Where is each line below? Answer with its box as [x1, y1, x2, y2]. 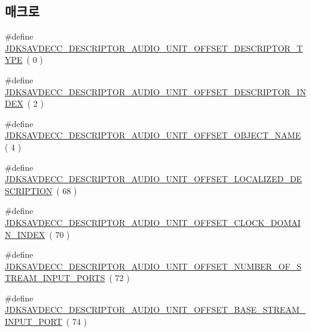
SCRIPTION [5, 184, 53, 197]
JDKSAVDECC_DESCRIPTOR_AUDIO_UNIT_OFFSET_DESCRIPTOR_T [5, 41, 303, 54]
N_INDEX [5, 228, 45, 240]
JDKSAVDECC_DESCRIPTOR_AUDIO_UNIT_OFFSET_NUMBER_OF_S [5, 259, 301, 272]
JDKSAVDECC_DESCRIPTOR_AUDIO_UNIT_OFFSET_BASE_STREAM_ [5, 303, 306, 316]
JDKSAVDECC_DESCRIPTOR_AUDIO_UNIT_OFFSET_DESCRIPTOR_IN [5, 85, 306, 98]
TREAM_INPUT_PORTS [5, 271, 105, 284]
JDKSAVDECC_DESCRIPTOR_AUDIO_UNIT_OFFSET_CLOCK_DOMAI [5, 216, 301, 228]
